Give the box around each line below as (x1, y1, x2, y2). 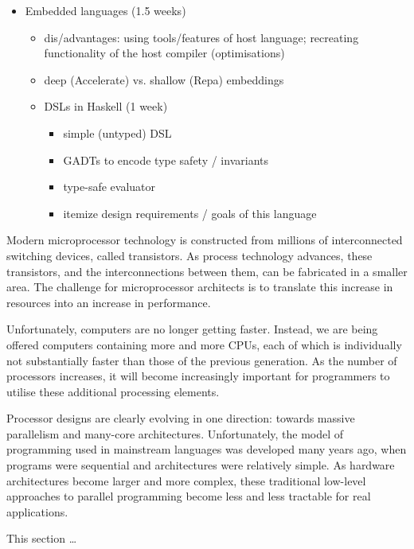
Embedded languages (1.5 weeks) (25, 2, 186, 18)
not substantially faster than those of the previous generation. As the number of (6, 352, 397, 368)
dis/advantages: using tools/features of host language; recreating (44, 29, 359, 45)
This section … (6, 530, 77, 547)
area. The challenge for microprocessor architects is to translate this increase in (6, 278, 393, 295)
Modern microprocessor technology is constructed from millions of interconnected (6, 232, 403, 248)
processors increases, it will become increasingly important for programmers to (6, 368, 390, 384)
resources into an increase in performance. (6, 294, 211, 310)
